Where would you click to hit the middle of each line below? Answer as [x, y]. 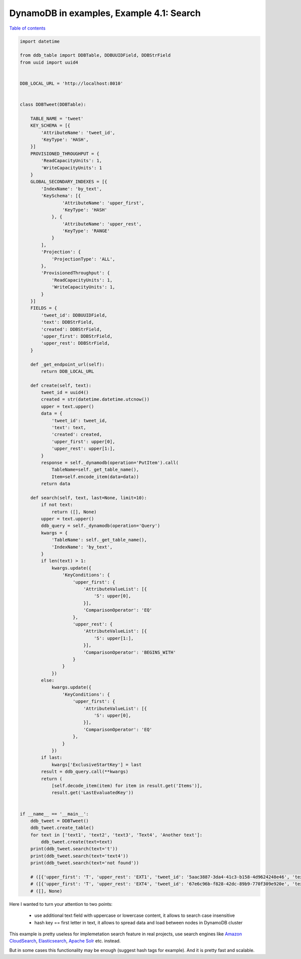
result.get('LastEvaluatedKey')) [93, 793]
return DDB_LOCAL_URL [67, 371]
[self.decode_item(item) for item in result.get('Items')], [127, 786]
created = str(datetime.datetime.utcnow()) [95, 399]
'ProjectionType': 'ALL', [83, 259]
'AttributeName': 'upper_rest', [102, 224]
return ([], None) [74, 512]
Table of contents [27, 28]
